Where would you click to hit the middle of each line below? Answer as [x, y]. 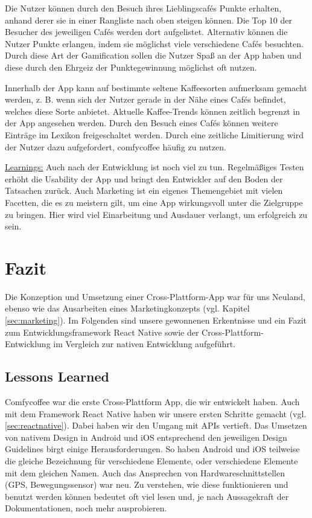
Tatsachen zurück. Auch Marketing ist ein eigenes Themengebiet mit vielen [144, 190]
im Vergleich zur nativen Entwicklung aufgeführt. [145, 344]
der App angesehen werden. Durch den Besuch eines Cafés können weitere [142, 123]
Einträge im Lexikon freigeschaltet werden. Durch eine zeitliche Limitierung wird [154, 134]
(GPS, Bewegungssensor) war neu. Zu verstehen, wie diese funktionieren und [147, 484]
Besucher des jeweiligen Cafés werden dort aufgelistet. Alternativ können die [146, 32]
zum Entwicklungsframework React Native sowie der [102, 332]
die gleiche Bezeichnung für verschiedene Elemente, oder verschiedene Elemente [151, 460]
